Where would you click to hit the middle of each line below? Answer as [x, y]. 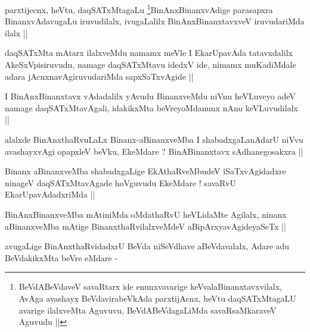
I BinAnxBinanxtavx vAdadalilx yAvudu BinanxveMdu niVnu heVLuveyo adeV [150, 96]
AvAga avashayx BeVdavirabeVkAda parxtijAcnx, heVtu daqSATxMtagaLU [157, 298]
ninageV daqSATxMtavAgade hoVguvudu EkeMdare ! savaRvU [120, 182]
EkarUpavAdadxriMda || [50, 194]
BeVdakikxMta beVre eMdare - [61, 257]
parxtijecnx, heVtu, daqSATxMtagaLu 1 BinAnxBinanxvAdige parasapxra [139, 9]
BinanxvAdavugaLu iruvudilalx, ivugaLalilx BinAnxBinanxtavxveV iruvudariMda [155, 21]
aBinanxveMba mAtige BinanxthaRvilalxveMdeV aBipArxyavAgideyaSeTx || [145, 226]
